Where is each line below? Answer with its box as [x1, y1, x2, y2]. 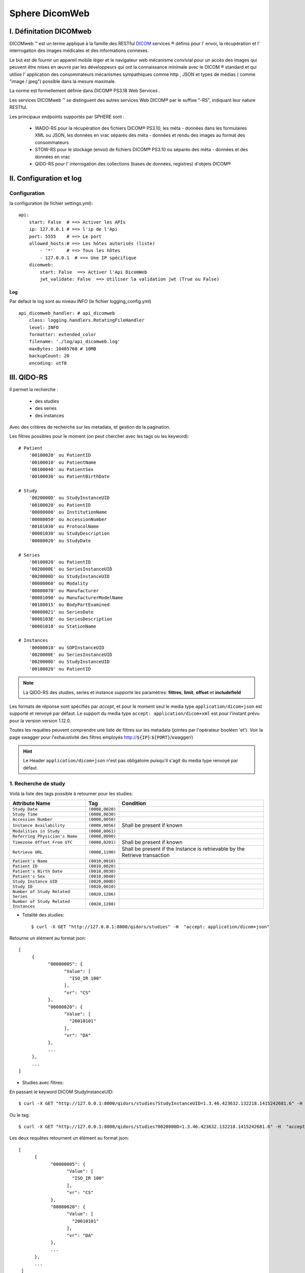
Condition [121, 800, 146, 807]
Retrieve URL [12, 849, 43, 855]
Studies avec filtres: [22, 1080, 64, 1086]
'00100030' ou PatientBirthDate [28, 474, 110, 480]
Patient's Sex [12, 874, 45, 879]
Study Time [12, 812, 38, 817]
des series [35, 405, 57, 411]
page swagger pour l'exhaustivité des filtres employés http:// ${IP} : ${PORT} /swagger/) [9, 734, 193, 740]
